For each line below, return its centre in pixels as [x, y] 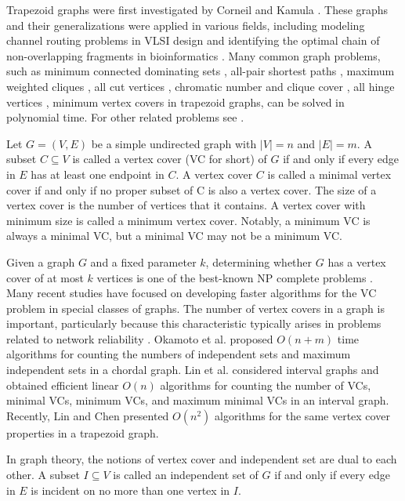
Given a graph [41, 261]
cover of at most [45, 277]
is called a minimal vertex [329, 174]
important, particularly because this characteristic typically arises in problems [194, 323]
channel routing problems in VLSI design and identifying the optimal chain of [193, 40]
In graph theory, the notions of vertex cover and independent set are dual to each [202, 459]
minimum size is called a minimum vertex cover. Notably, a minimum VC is [188, 220]
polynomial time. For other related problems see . [125, 117]
